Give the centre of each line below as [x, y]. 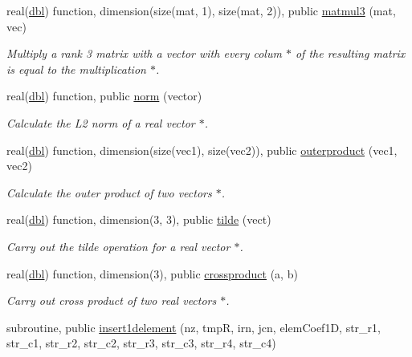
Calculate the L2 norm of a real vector [101, 122]
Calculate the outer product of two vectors [109, 192]
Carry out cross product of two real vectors [112, 300]
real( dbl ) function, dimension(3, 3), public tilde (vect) [139, 219]
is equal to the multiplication [76, 69]
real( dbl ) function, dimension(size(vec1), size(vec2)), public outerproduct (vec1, [202, 150]
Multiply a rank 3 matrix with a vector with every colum [144, 53]
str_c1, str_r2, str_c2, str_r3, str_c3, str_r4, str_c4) [141, 343]
